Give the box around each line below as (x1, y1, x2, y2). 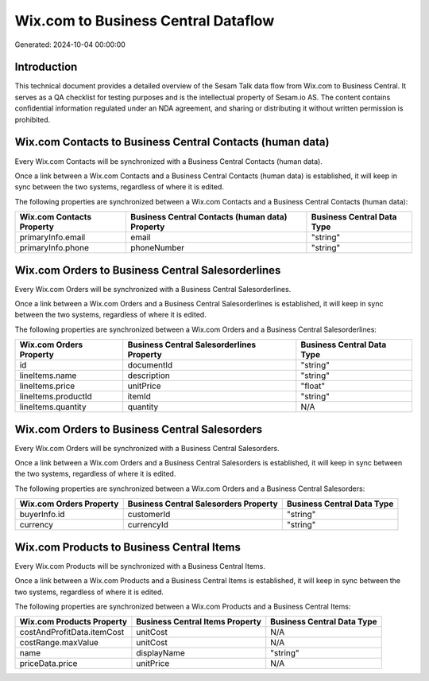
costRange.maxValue (19, 637, 99, 648)
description (127, 370, 170, 381)
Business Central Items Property (136, 617, 262, 628)
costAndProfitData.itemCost (19, 627, 125, 638)
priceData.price (19, 658, 78, 669)
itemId (127, 391, 151, 402)
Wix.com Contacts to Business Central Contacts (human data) (14, 135, 330, 149)
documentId (127, 360, 173, 371)
